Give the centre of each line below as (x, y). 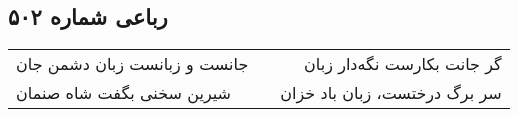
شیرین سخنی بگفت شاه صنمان (123, 93)
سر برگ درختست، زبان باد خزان (391, 93)
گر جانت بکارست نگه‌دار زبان (403, 64)
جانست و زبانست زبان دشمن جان (132, 64)
